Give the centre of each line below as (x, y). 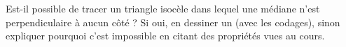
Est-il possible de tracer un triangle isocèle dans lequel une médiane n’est (163, 8)
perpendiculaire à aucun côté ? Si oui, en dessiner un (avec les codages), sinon (173, 22)
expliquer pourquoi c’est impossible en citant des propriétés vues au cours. (165, 36)
